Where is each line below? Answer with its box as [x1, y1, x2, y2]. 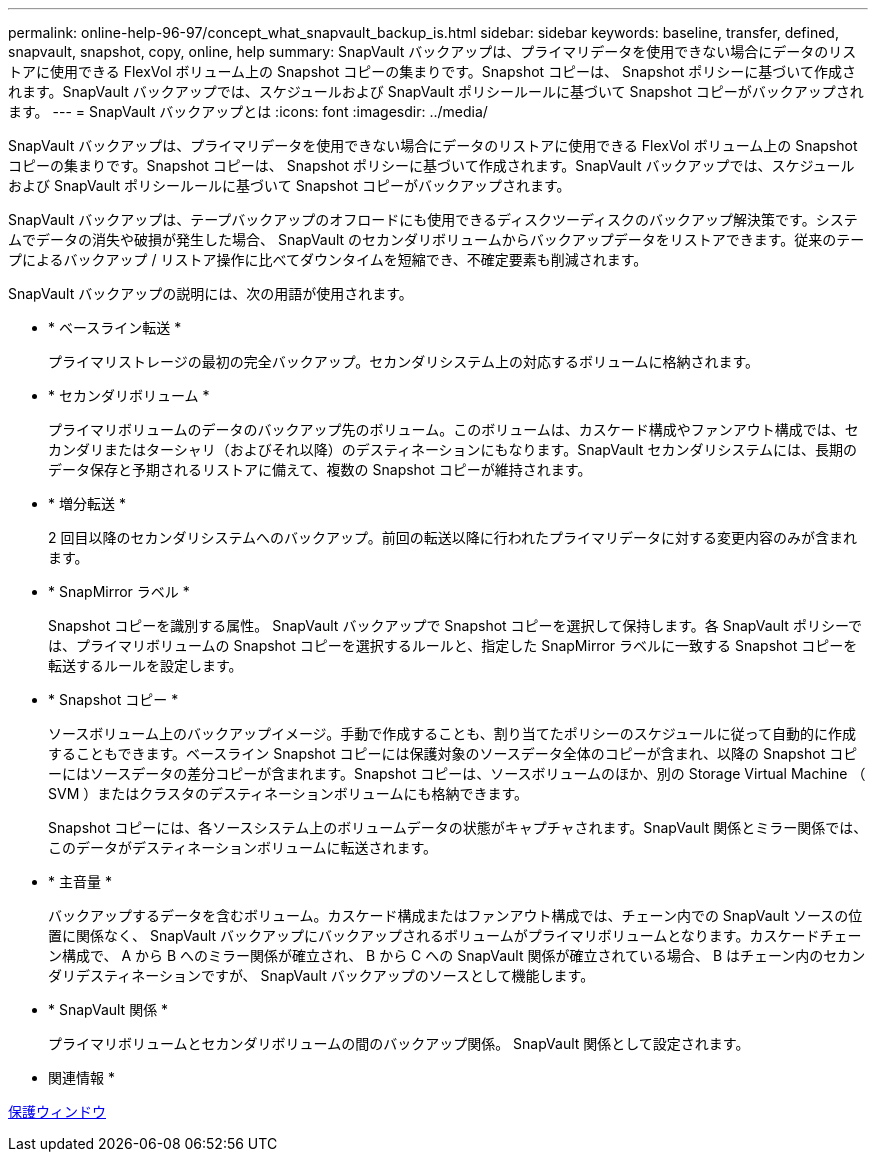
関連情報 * [48, 1069, 115, 1086]
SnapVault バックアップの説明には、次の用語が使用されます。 [8, 285, 413, 302]
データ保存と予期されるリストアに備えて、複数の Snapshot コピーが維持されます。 [48, 461, 592, 478]
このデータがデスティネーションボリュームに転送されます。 [48, 839, 438, 856]
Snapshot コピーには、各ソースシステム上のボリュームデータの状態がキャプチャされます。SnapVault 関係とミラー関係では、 [48, 819, 868, 836]
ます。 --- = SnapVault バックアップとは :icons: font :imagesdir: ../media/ [8, 103, 488, 120]
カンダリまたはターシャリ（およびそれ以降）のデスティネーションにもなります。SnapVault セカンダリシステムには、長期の [48, 441, 857, 458]
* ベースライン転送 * [48, 319, 182, 336]
